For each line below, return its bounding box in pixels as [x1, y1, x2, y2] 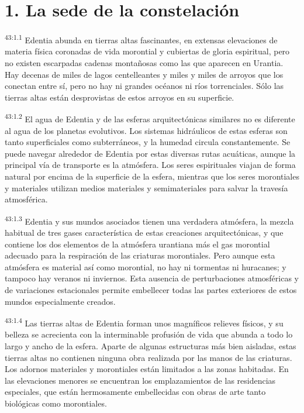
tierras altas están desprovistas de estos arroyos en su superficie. [5, 91, 234, 103]
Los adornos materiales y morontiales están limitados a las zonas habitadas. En [5, 363, 289, 375]
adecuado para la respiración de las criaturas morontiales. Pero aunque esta [5, 249, 275, 261]
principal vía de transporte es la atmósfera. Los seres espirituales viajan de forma [5, 159, 296, 171]
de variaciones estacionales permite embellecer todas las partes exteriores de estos [5, 283, 297, 295]
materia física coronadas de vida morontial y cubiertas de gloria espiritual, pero [5, 45, 290, 57]
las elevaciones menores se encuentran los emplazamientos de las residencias [5, 374, 276, 386]
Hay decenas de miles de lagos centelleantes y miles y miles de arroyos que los [5, 68, 284, 80]
